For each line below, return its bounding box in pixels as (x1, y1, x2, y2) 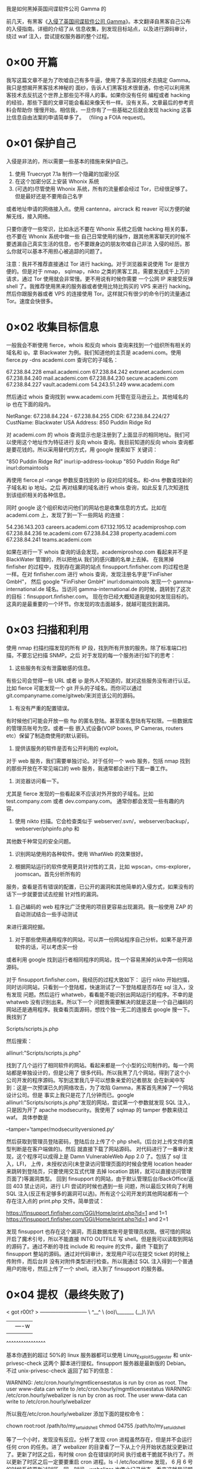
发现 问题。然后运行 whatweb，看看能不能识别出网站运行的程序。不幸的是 (11, 990, 193, 998)
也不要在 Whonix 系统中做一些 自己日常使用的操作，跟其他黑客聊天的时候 (6, 233, 186, 240)
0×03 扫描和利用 (6, 624, 89, 637)
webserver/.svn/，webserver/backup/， (93, 817, 192, 824)
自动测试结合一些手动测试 (14, 910, 78, 918)
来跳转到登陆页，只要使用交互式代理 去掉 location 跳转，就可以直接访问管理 (6, 1167, 192, 1174)
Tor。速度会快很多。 (6, 297, 57, 305)
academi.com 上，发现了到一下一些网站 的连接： (6, 511, 126, 518)
